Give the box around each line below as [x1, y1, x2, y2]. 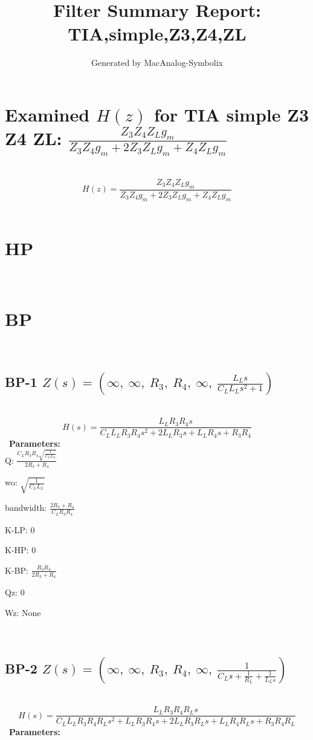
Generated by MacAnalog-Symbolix [91, 56, 223, 69]
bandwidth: [5, 501, 47, 514]
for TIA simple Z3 [153, 102, 309, 126]
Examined [5, 102, 90, 126]
